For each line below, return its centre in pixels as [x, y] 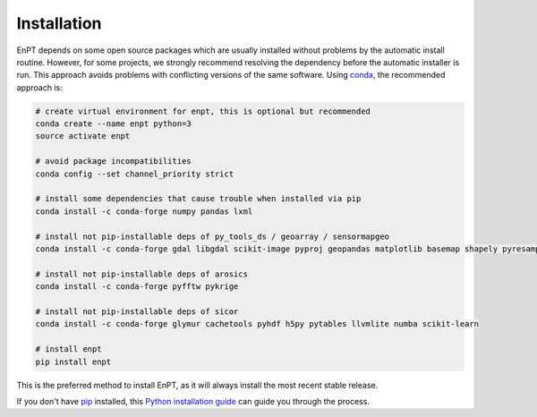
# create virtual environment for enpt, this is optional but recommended [203, 111]
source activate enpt [83, 136]
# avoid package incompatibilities [113, 162]
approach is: [39, 87]
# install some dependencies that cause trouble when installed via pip [198, 199]
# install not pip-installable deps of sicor [137, 311]
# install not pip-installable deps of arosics [141, 274]
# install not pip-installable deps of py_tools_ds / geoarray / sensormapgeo [212, 236]
